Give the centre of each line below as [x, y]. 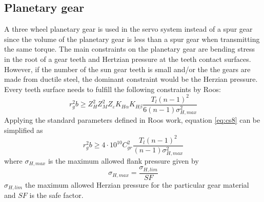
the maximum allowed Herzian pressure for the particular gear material [137, 184]
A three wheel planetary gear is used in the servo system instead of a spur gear [128, 29]
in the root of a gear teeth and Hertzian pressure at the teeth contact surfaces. [128, 59]
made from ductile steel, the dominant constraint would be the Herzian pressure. [131, 79]
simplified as [24, 130]
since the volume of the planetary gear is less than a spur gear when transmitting [132, 39]
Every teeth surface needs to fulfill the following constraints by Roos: [113, 89]
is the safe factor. [56, 195]
